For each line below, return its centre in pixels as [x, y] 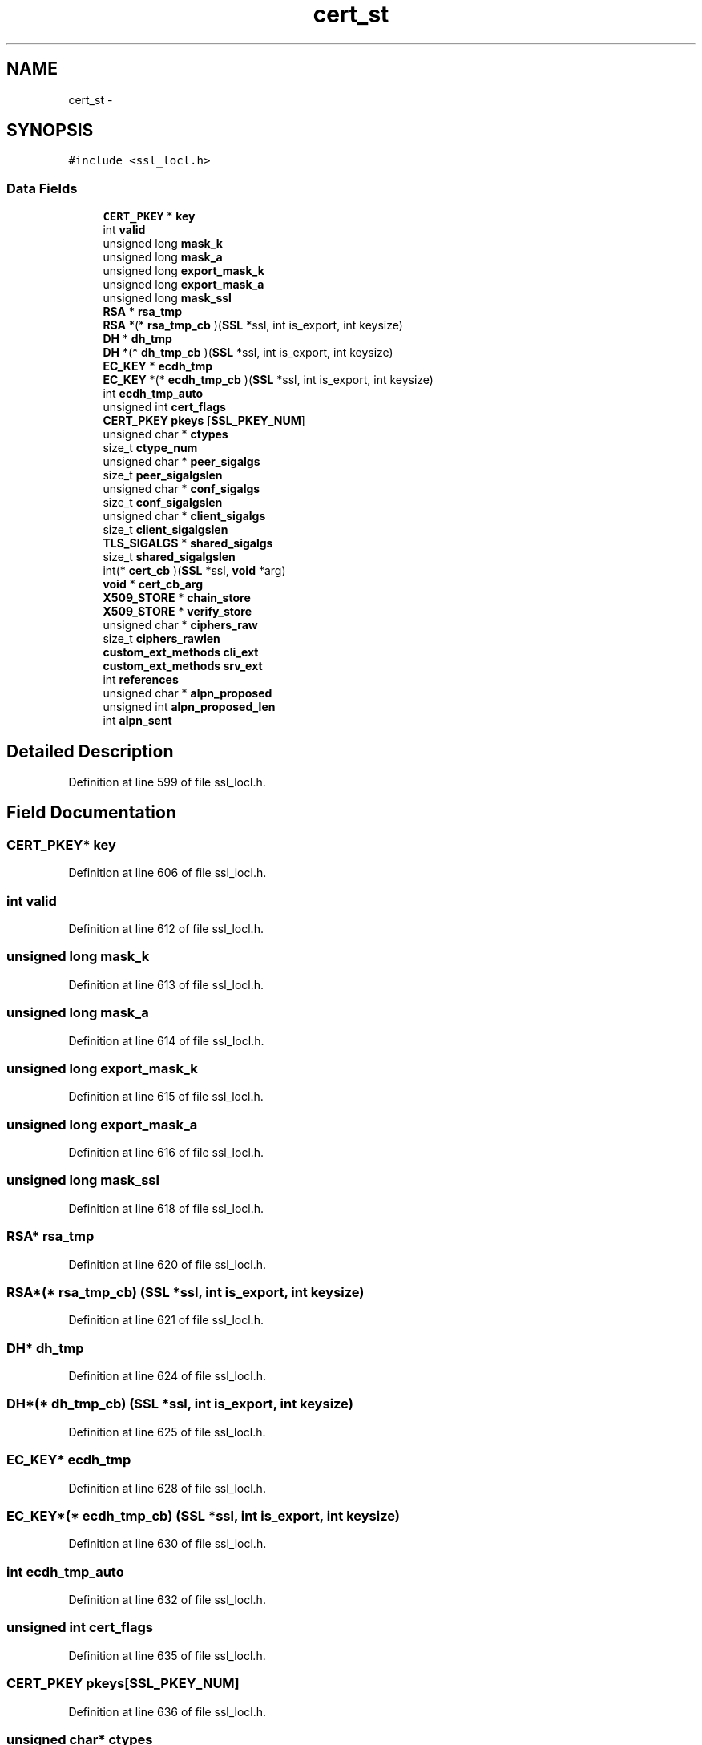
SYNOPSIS [50, 131]
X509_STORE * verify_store [178, 612]
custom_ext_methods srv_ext [183, 666]
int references [141, 680]
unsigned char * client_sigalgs [184, 516]
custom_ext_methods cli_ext [181, 652]
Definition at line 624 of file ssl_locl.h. [167, 1376]
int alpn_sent [137, 721]
